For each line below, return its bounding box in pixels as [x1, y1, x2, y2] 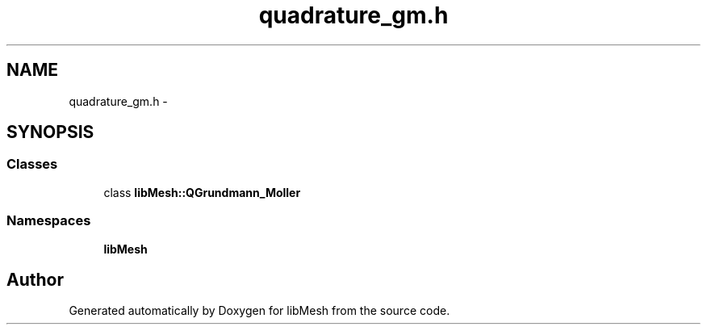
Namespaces [6, 212, 91, 229]
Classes [6, 156, 58, 173]
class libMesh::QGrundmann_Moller [103, 185, 301, 199]
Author [6, 269, 64, 290]
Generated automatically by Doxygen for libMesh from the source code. [69, 304, 450, 318]
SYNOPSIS [6, 122, 94, 143]
